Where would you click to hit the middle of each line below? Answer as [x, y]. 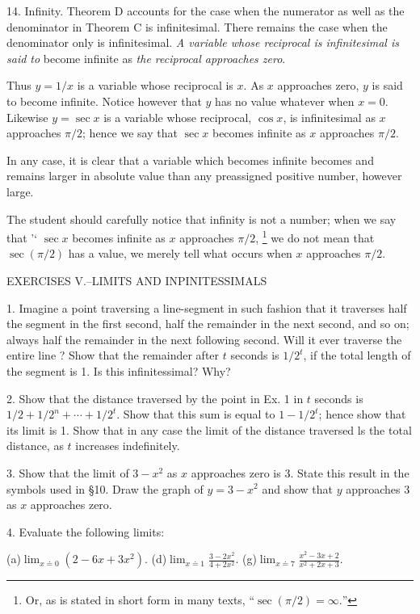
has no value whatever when [285, 101]
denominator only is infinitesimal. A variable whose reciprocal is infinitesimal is [203, 42]
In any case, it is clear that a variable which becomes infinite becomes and [190, 160]
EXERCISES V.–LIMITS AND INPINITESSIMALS [137, 280]
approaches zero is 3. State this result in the [300, 472]
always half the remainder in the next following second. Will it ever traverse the [204, 339]
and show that [297, 488]
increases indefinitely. [128, 446]
